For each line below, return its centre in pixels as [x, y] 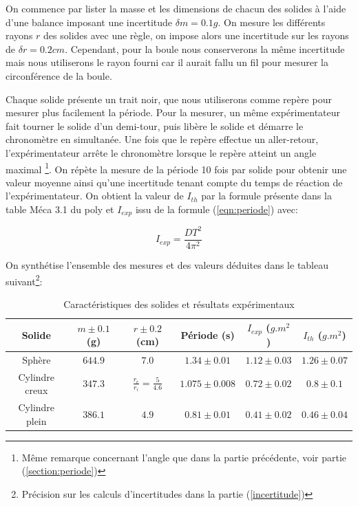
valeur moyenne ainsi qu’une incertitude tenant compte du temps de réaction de [174, 182]
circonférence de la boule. [59, 75]
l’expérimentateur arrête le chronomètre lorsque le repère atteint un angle [161, 152]
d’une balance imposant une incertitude [89, 22]
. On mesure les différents [272, 22]
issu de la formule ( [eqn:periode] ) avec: [217, 209]
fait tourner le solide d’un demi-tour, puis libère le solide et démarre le [155, 125]
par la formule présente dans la [266, 196]
